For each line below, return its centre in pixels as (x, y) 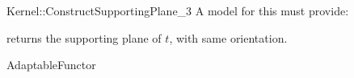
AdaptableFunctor (51, 65)
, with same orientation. (228, 37)
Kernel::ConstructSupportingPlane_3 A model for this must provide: (178, 10)
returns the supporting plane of (84, 37)
